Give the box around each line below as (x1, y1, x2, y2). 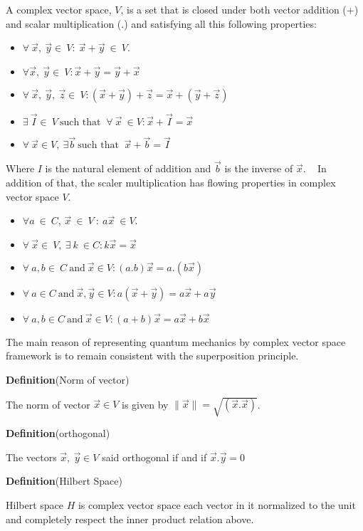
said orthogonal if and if (102, 449, 207, 464)
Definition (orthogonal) (6, 426, 110, 441)
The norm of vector (6, 396, 90, 411)
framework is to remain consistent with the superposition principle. (6, 348, 299, 363)
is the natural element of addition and (45, 161, 211, 176)
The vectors (6, 449, 57, 464)
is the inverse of (224, 161, 293, 176)
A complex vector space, (6, 2, 112, 16)
